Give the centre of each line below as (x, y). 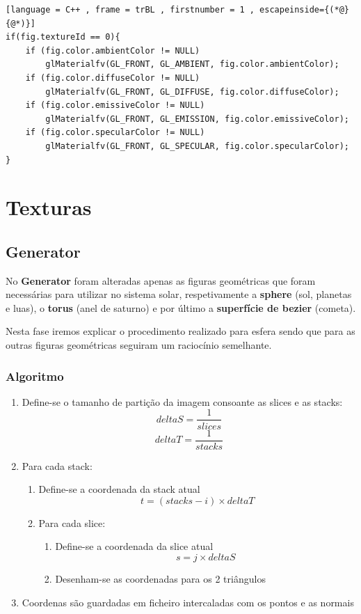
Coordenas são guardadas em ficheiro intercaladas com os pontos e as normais (188, 602)
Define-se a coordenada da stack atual (119, 489)
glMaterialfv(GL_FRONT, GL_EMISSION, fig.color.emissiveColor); (197, 119)
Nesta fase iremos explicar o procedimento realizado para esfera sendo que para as (180, 331)
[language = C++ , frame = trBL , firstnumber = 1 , (130, 10)
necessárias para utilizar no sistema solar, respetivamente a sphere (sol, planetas (179, 294)
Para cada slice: (72, 522)
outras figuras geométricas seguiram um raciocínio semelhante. (139, 345)
